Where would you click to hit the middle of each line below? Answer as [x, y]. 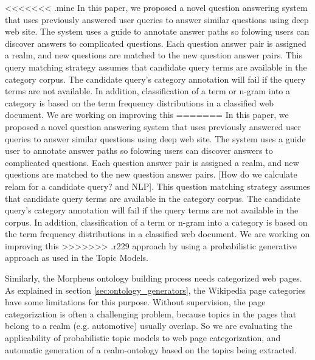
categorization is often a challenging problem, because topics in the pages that [151, 313]
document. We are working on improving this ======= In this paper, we [147, 115]
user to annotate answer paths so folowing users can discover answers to [139, 151]
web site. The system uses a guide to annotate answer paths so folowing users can [157, 31]
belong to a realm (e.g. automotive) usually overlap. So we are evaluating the [149, 326]
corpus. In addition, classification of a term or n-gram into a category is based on [156, 222]
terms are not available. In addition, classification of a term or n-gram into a [148, 91]
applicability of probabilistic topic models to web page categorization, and [143, 338]
